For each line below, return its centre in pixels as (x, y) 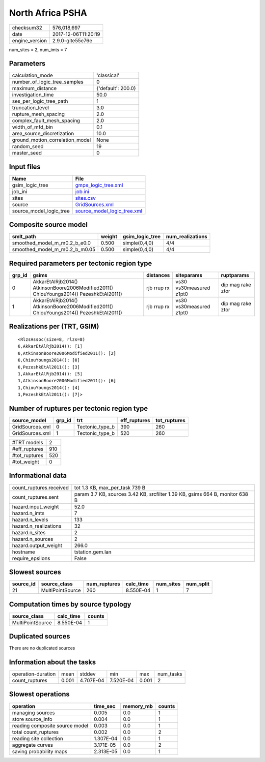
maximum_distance (34, 89)
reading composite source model (50, 726)
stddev (88, 674)
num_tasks (170, 674)
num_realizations (187, 237)
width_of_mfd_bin (33, 127)
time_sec (105, 706)
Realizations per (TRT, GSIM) (54, 326)
